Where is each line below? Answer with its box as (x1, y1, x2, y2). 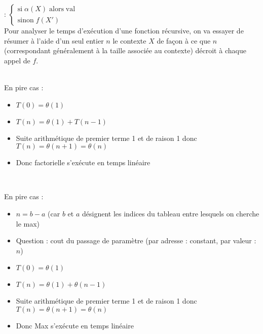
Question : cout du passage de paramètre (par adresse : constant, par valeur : (16, 235, 256, 246)
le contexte (112, 35, 146, 46)
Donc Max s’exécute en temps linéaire (16, 320, 134, 330)
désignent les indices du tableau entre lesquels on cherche (82, 208, 259, 218)
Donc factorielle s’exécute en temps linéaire (16, 157, 151, 168)
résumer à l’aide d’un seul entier (4, 35, 104, 46)
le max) (16, 218, 40, 229)
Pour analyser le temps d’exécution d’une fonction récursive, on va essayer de (4, 25, 244, 35)
